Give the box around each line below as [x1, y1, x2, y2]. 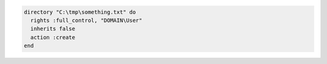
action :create [30, 34, 76, 40]
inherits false [30, 25, 76, 33]
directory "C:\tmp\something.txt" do [24, 8, 136, 15]
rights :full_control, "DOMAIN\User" [30, 17, 142, 24]
